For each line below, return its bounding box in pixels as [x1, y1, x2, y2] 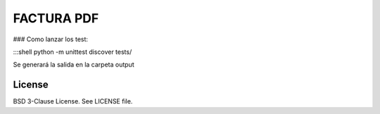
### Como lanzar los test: [13, 35, 88, 43]
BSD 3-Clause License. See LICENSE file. [13, 97, 133, 106]
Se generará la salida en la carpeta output [13, 60, 134, 69]
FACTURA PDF [13, 10, 99, 26]
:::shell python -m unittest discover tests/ [13, 48, 132, 56]
